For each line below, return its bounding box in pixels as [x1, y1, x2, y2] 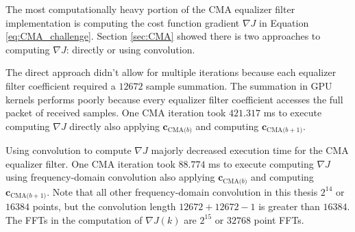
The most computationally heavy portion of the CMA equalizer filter [5, 2, 295, 16]
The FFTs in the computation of [5, 212, 143, 227]
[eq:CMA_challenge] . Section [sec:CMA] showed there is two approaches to [5, 29, 321, 43]
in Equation [259, 15, 309, 29]
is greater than [258, 199, 320, 214]
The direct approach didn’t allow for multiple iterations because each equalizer [5, 65, 336, 79]
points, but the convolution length [32, 199, 176, 214]
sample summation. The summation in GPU [146, 78, 332, 92]
